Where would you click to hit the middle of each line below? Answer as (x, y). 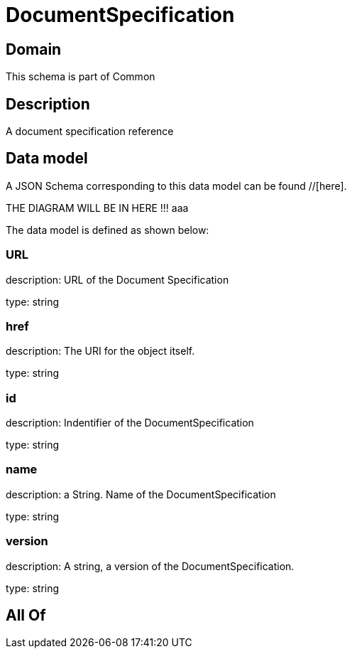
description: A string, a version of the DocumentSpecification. (150, 566)
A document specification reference (90, 132)
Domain (34, 49)
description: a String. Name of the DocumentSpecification (141, 494)
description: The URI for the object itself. (100, 351)
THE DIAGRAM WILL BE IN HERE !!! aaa (97, 208)
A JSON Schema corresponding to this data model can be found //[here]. (176, 186)
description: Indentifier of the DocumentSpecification (130, 423)
